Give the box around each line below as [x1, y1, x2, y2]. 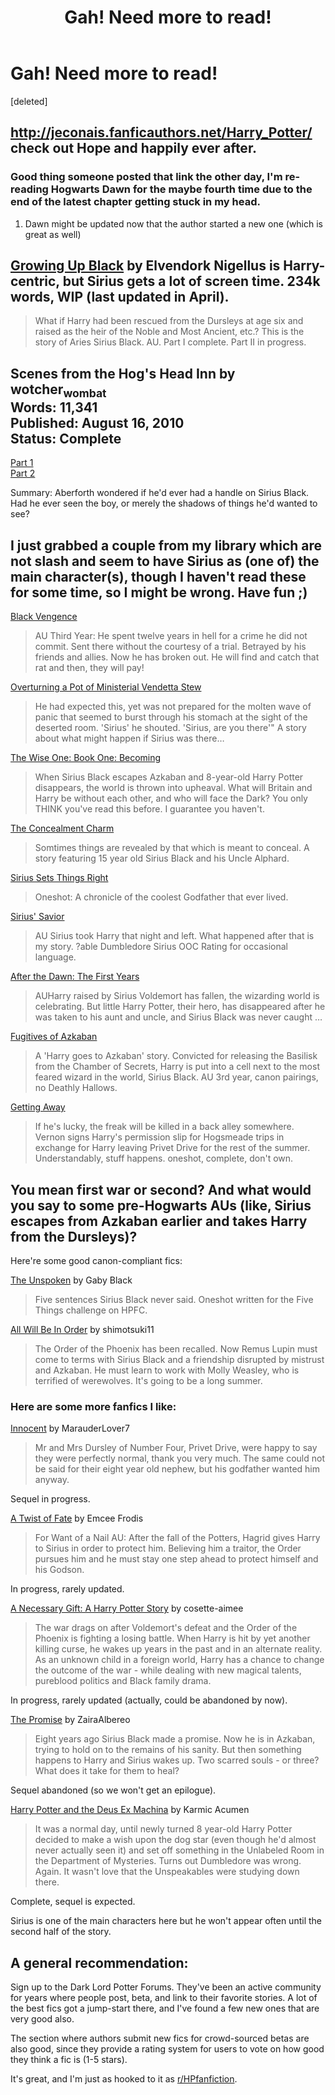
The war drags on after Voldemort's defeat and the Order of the [34, 1622, 298, 1634]
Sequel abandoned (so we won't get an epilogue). [10, 1784, 217, 1796]
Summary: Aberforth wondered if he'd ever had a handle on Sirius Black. [10, 487, 310, 499]
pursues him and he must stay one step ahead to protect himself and [34, 1553, 319, 1565]
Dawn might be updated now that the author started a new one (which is [24, 217, 324, 230]
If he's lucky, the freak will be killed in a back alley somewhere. [34, 1121, 295, 1133]
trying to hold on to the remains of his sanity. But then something [34, 1744, 302, 1756]
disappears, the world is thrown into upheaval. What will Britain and [34, 782, 313, 794]
